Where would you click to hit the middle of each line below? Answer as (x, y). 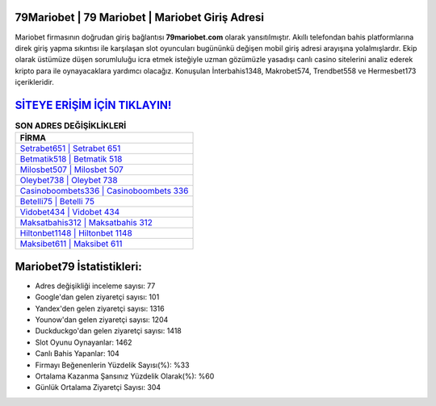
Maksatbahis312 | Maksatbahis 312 (86, 223)
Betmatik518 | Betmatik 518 (71, 159)
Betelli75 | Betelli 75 (57, 202)
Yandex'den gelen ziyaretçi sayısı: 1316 (100, 308)
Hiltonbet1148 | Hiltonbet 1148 (76, 233)
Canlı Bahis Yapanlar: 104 (78, 354)
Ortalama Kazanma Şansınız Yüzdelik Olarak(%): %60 (125, 376)
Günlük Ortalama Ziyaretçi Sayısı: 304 (98, 387)
